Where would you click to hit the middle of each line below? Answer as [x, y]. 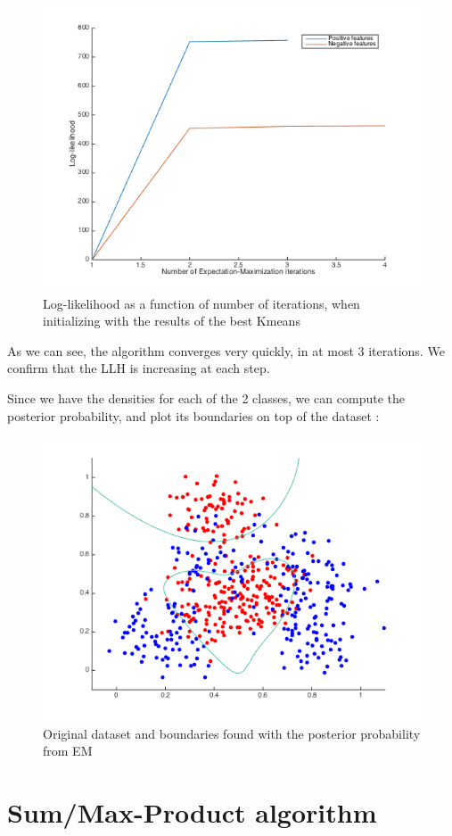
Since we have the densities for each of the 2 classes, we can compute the [206, 397]
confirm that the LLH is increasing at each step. [139, 368]
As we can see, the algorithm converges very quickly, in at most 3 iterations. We [226, 350]
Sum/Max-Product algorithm [192, 812]
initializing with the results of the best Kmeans [172, 321]
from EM [68, 751]
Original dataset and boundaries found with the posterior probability [232, 733]
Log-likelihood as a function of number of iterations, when [201, 303]
